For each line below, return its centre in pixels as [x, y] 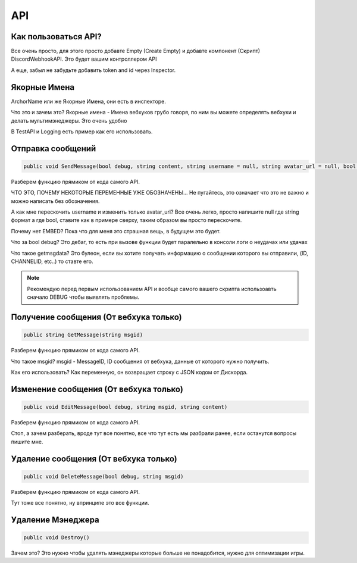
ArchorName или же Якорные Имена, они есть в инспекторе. [89, 101]
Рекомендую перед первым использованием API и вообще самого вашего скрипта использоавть [152, 289]
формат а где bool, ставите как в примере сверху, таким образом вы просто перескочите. [126, 220]
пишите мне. [27, 442]
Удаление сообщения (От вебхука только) [94, 459]
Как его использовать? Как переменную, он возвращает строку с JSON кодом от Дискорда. [129, 372]
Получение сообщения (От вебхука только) [97, 318]
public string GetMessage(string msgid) [83, 335]
